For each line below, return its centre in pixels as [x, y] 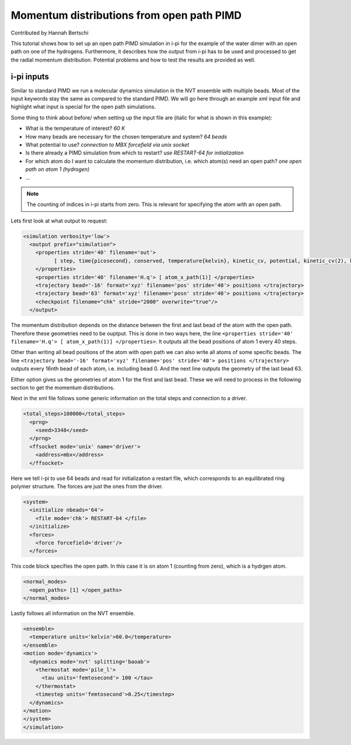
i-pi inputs [30, 76]
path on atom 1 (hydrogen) [58, 169]
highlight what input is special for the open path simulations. [83, 107]
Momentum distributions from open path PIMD [126, 15]
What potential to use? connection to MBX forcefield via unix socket [107, 145]
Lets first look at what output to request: [59, 221]
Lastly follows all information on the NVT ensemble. [73, 613]
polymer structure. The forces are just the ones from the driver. [87, 486]
